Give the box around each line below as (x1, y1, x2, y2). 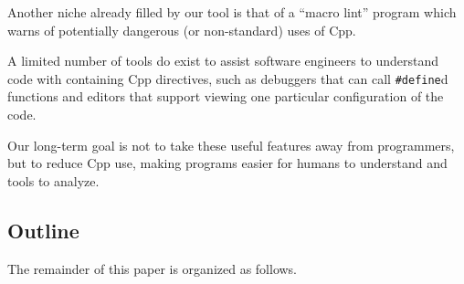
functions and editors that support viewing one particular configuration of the (7, 87, 444, 106)
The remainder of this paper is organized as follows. (7, 258, 298, 278)
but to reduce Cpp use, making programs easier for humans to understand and (7, 153, 448, 173)
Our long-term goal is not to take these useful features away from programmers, (7, 135, 455, 154)
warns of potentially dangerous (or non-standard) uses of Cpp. (7, 20, 356, 39)
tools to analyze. (7, 171, 100, 190)
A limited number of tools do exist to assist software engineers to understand (7, 51, 439, 70)
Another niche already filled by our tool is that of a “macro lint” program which (7, 3, 457, 21)
